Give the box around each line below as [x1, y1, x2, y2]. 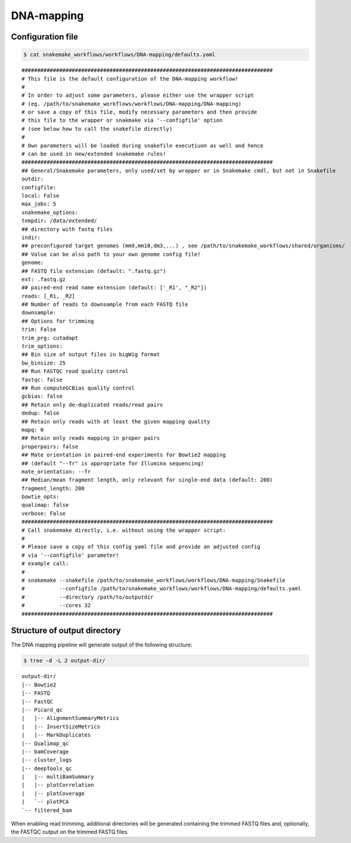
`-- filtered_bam [21, 807, 72, 814]
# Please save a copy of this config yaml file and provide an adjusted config [21, 544, 260, 550]
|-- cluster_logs [21, 756, 72, 764]
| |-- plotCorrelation [21, 781, 94, 789]
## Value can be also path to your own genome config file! [21, 251, 201, 258]
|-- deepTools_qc [21, 765, 72, 772]
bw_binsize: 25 [21, 359, 66, 366]
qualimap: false [21, 502, 69, 508]
